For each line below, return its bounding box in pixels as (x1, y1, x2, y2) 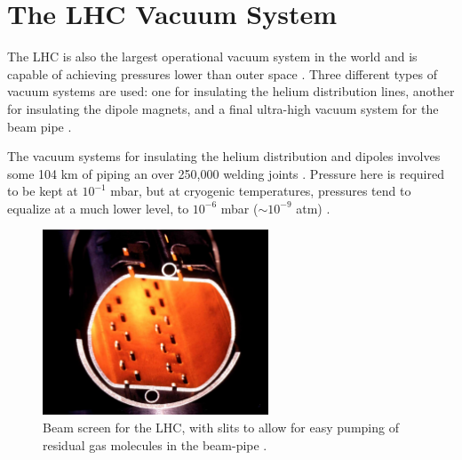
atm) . (296, 198, 331, 217)
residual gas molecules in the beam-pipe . (43, 435, 267, 454)
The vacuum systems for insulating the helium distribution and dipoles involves (7, 147, 441, 165)
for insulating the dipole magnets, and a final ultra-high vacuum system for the (7, 99, 439, 117)
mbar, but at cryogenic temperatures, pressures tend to (110, 182, 411, 200)
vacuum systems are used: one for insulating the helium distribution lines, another (7, 82, 455, 101)
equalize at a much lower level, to (7, 198, 189, 217)
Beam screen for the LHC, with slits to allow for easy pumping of (43, 417, 399, 436)
